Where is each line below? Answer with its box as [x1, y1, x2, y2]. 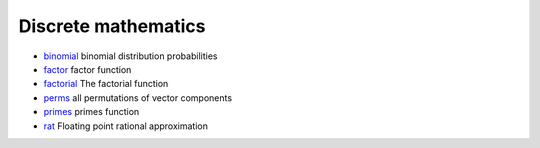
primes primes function [43, 106, 140, 118]
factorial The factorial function [43, 78, 169, 90]
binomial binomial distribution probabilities [43, 50, 218, 62]
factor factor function [43, 63, 132, 75]
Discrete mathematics [18, 15, 206, 37]
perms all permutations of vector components [43, 91, 233, 104]
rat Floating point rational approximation [43, 120, 209, 132]
